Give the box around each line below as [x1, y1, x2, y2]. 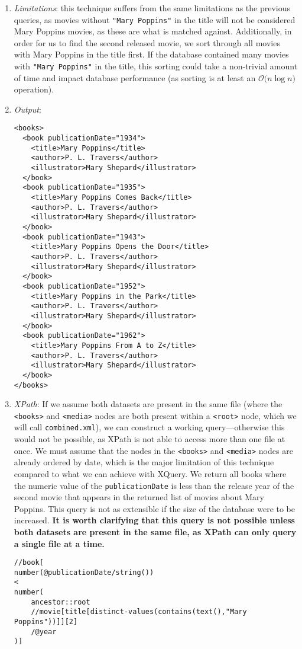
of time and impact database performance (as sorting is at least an [14, 71, 256, 84]
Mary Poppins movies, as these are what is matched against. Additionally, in [14, 25, 292, 37]
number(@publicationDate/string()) [14, 568, 154, 577]
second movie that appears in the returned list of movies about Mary [14, 491, 264, 503]
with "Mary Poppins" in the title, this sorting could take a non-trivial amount [14, 60, 298, 72]
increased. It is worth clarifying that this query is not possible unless [14, 514, 295, 526]
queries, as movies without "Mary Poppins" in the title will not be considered [14, 13, 295, 25]
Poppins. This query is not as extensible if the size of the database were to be [14, 502, 295, 514]
